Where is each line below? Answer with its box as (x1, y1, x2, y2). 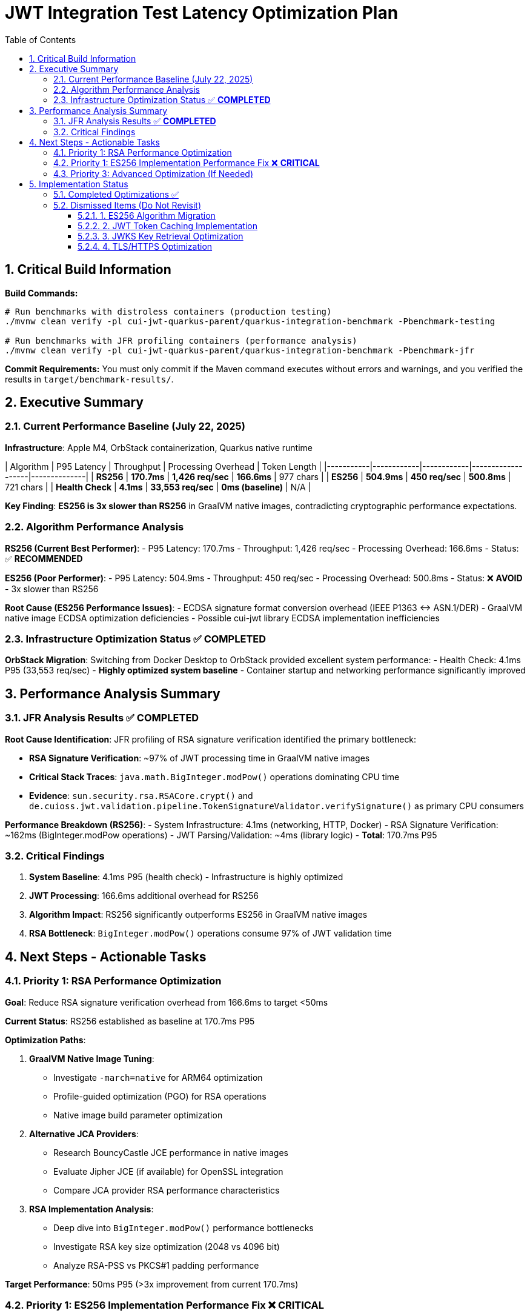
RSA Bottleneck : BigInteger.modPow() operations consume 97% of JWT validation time (29, 928, 392, 939)
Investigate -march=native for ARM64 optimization (53, 1072, 263, 1083)
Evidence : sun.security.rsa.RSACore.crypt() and (29, 790, 253, 801)
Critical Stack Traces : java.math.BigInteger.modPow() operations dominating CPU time (29, 771, 400, 782)
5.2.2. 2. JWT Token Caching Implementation (78, 220, 257, 231)
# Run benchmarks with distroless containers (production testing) (5, 306, 332, 316)
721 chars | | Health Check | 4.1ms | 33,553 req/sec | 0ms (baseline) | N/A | (5, 481, 311, 492)
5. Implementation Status (29, 178, 128, 189)
